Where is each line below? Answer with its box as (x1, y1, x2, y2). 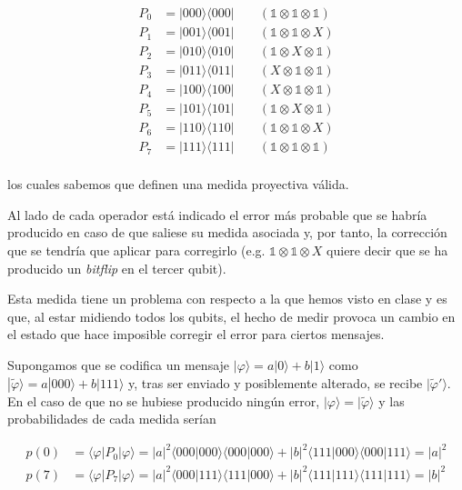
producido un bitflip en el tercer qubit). (7, 258, 226, 277)
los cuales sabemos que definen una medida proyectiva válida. (7, 175, 349, 194)
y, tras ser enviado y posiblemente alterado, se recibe (128, 373, 423, 392)
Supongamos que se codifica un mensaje (7, 355, 230, 375)
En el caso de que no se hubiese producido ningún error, (7, 391, 320, 410)
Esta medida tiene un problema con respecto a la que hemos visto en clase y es (7, 289, 447, 308)
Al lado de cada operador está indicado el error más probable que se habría (7, 205, 427, 224)
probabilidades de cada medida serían (7, 409, 216, 428)
